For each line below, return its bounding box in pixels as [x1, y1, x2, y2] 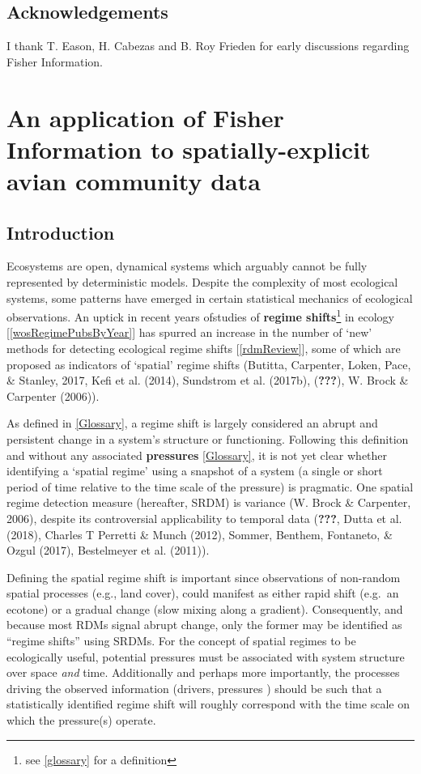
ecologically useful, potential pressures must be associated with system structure [6, 648, 405, 665]
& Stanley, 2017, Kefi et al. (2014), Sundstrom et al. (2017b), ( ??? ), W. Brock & [6, 372, 409, 389]
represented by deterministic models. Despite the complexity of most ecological [6, 273, 398, 290]
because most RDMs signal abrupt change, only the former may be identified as [6, 616, 402, 633]
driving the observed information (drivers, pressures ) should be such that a [6, 679, 382, 696]
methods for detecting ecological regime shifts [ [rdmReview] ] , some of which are [6, 339, 401, 356]
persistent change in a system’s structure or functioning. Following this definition [6, 430, 409, 447]
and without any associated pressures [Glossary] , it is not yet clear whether [6, 446, 388, 463]
